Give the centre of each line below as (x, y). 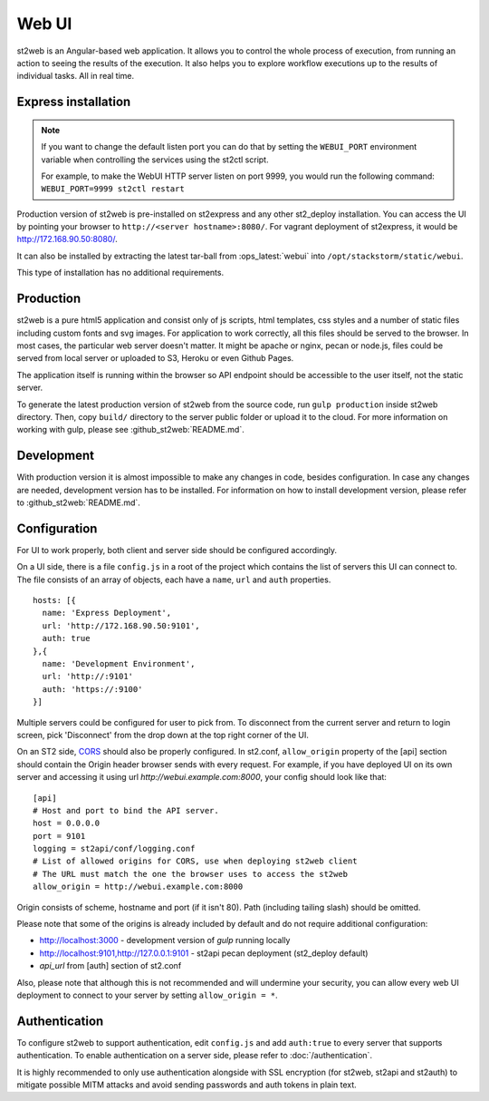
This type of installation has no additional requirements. (120, 273)
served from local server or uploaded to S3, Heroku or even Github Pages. (155, 358)
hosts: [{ (54, 600)
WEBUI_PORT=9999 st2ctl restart (113, 189)
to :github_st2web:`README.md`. (78, 502)
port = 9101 (59, 836)
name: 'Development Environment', (119, 663)
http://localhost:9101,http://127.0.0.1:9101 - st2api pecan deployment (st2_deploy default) (204, 953)
